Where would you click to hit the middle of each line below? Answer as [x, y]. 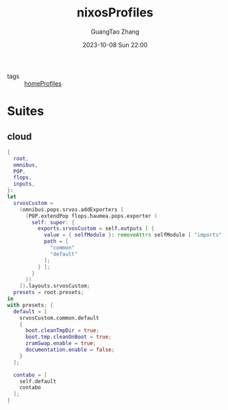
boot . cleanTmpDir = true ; [62, 330]
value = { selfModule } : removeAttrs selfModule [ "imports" [133, 235]
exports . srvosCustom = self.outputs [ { [96, 229]
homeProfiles [43, 83]
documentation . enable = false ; [70, 350]
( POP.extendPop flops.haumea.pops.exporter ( [91, 216]
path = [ [56, 241]
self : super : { [53, 222]
